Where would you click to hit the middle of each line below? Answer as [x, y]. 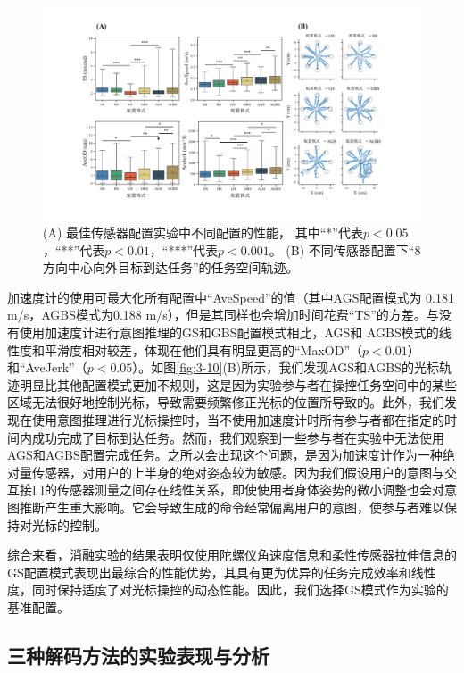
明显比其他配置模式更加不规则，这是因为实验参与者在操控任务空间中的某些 [238, 384]
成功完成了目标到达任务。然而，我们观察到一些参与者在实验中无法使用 [238, 437]
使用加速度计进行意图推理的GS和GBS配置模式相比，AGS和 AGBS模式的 [229, 332]
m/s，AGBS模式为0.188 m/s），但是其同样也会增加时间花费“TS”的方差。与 [223, 315]
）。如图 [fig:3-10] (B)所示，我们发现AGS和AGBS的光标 [286, 367]
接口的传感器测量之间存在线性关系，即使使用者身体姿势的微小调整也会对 [232, 490]
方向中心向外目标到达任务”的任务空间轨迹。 [171, 267]
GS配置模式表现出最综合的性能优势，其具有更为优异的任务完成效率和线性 [222, 572]
